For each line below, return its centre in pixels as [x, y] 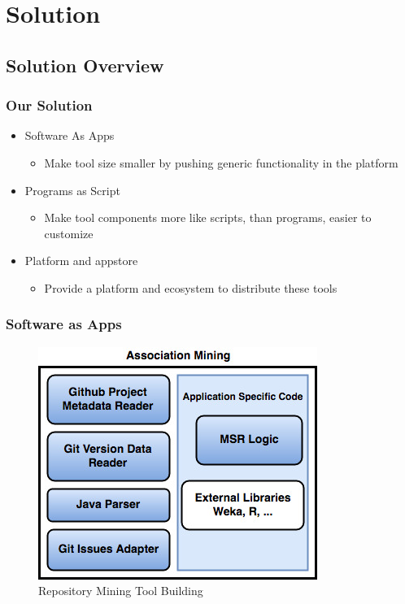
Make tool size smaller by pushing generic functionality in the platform [221, 162]
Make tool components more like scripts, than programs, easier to [208, 217]
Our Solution [49, 105]
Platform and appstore [81, 261]
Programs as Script [72, 190]
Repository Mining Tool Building [121, 591]
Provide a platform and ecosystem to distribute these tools [191, 287]
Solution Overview [85, 65]
